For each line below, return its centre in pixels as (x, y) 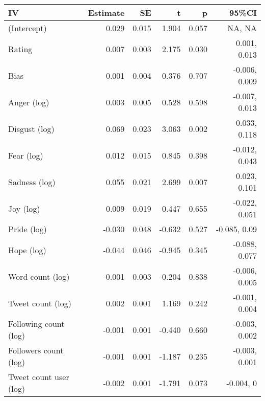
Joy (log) (24, 208)
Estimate (106, 13)
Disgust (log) (31, 128)
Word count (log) (39, 276)
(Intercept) (28, 28)
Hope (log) (27, 250)
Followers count (36, 350)
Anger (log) (29, 102)
